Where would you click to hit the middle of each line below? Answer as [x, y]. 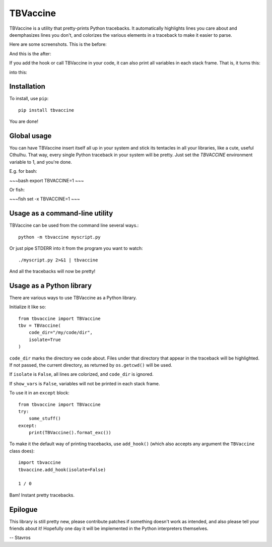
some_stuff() [45, 419]
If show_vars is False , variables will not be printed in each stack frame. [85, 383]
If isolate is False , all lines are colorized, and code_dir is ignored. [81, 374]
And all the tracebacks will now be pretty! [52, 271]
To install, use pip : [29, 99]
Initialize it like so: [28, 307]
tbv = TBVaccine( [40, 325]
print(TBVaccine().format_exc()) [70, 433]
